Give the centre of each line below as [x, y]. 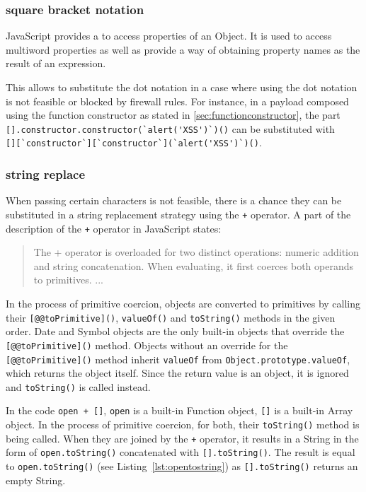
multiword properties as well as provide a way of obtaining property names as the [183, 49]
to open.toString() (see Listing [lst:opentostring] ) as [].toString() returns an [182, 466]
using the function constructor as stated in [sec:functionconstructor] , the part [173, 115]
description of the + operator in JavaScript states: [114, 228]
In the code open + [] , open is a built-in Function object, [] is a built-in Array [179, 410]
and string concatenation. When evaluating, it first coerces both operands [194, 265]
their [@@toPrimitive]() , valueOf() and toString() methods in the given [171, 317]
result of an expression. [56, 63]
